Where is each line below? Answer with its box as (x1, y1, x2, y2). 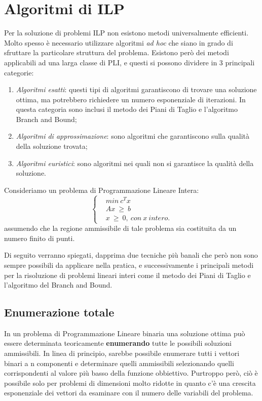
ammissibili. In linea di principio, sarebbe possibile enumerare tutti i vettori (4, 348, 240, 358)
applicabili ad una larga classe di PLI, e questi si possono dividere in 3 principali (4, 57, 255, 67)
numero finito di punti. (4, 232, 75, 243)
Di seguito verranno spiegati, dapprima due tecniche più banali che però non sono (4, 250, 258, 260)
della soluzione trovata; (16, 141, 88, 151)
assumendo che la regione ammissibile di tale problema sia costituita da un (4, 223, 237, 233)
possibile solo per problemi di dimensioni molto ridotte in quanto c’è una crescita (4, 377, 256, 388)
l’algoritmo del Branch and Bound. (4, 279, 113, 290)
